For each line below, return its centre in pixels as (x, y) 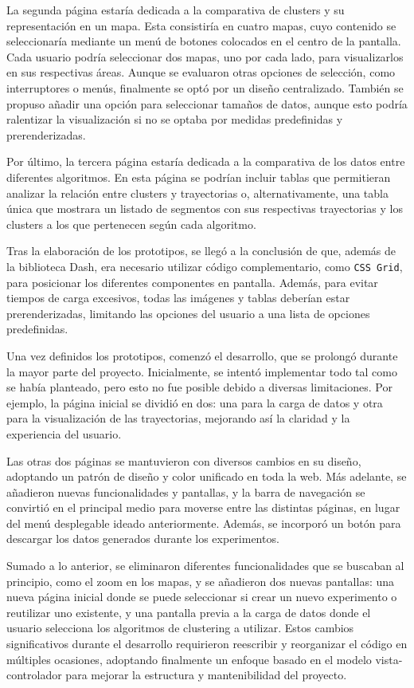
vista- (389, 659)
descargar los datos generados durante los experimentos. (143, 539)
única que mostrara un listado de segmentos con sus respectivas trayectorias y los (205, 208)
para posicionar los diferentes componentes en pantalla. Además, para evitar (192, 282)
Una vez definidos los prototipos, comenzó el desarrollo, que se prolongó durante (202, 355)
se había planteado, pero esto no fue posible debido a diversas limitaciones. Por (199, 387)
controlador (34, 675)
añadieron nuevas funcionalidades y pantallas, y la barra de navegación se (186, 491)
